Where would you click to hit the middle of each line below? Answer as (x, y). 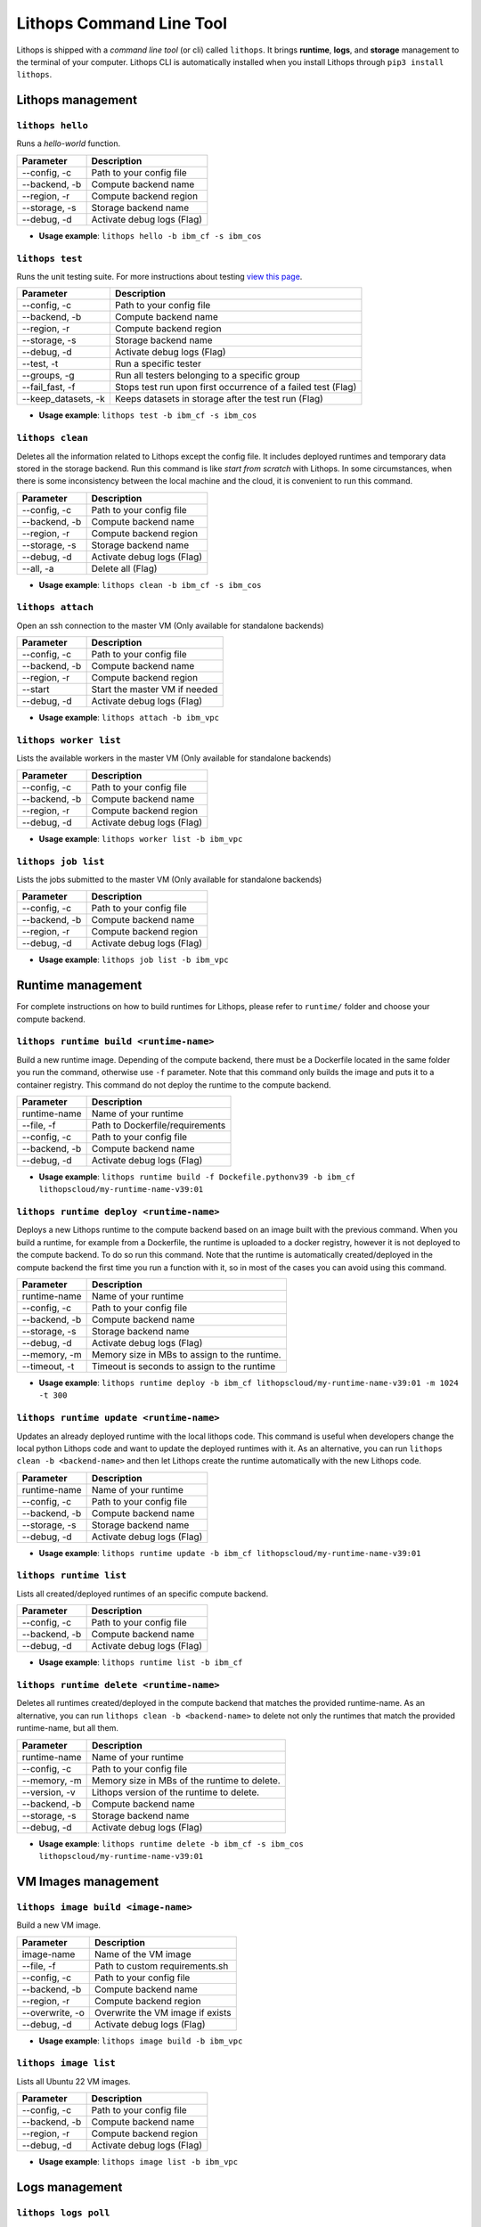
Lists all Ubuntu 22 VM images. (73, 2081)
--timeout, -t (48, 1366)
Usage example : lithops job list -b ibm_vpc (134, 960)
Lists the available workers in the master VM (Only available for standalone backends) (174, 758)
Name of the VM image (143, 1954)
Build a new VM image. (59, 1925)
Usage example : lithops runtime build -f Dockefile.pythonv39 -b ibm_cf (197, 1177)
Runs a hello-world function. (69, 143)
